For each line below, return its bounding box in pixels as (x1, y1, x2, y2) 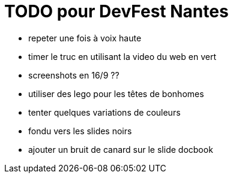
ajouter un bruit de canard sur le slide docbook (28, 144, 213, 155)
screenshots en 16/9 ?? (28, 70, 120, 80)
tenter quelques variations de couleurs (28, 107, 181, 117)
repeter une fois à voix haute (28, 32, 142, 43)
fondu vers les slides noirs (28, 125, 132, 136)
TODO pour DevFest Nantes (4, 1, 229, 22)
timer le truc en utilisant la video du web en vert (28, 51, 216, 62)
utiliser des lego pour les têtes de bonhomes (28, 88, 204, 99)
